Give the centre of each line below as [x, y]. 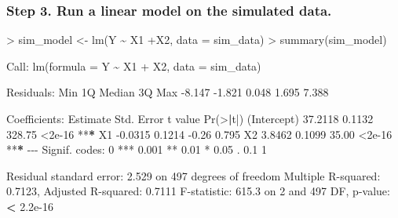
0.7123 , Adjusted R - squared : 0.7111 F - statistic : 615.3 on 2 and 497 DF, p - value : [198, 191]
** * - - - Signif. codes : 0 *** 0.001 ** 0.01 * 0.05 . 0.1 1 [137, 149]
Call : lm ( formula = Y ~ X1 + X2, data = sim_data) [134, 65]
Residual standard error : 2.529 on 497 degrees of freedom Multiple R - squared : [194, 175]
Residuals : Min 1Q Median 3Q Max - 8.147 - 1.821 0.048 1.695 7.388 [168, 92]
